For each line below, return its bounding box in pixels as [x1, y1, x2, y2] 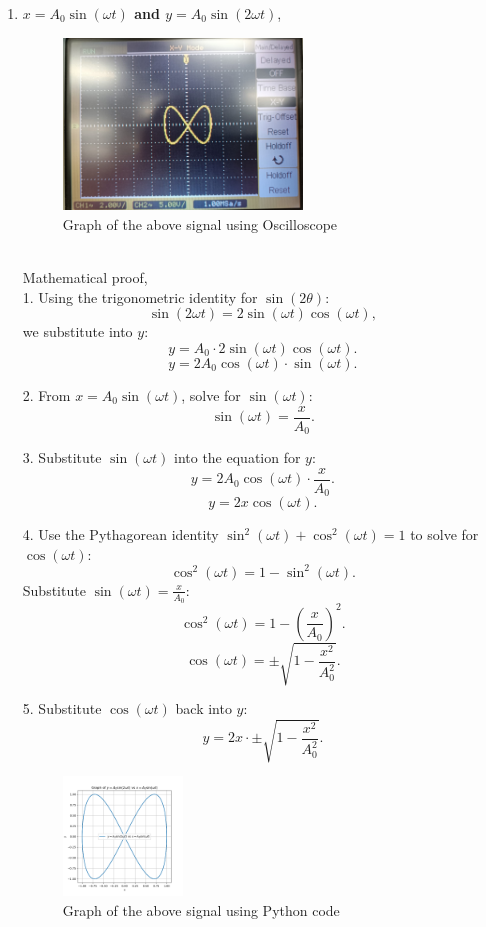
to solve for [410, 524, 479, 545]
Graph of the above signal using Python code [62, 899, 340, 920]
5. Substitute [22, 698, 102, 719]
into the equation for [173, 447, 301, 468]
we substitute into [22, 321, 133, 342]
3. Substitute [22, 447, 102, 468]
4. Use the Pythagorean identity [22, 524, 219, 545]
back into [175, 698, 232, 719]
